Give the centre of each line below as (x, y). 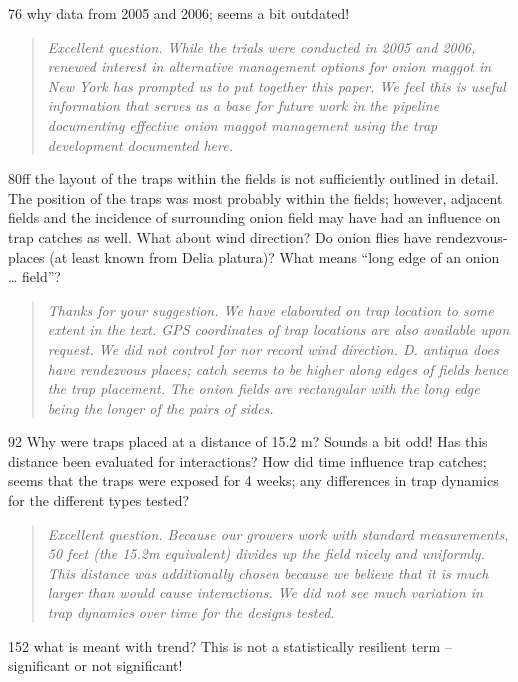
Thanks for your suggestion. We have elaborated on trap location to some (270, 309)
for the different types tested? (99, 500)
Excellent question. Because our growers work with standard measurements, (278, 533)
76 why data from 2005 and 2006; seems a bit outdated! (179, 13)
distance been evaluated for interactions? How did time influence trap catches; (247, 460)
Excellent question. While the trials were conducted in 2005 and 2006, (261, 46)
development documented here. (140, 144)
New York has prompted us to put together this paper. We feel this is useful (276, 85)
